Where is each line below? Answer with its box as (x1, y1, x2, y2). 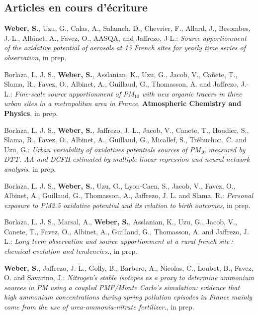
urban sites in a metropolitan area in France (4, 98, 138, 108)
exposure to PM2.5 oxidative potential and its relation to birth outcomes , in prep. (4, 200, 251, 210)
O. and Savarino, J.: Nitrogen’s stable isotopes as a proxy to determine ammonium (4, 272, 254, 283)
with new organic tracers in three (142, 88, 242, 99)
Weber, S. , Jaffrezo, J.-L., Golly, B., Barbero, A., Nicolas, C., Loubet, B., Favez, (4, 262, 254, 273)
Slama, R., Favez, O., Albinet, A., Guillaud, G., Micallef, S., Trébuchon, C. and (4, 134, 247, 145)
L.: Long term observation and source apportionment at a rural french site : (4, 236, 233, 246)
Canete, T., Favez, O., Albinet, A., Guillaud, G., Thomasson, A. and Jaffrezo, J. (4, 226, 249, 236)
